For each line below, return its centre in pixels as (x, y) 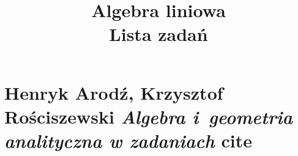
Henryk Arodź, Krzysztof (114, 92)
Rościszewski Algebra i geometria (149, 116)
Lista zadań (158, 34)
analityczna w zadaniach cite (128, 140)
